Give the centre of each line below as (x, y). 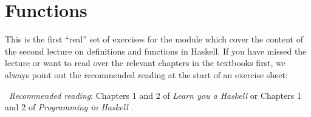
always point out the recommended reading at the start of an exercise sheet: (146, 74)
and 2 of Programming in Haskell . (69, 107)
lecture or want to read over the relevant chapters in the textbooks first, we (145, 63)
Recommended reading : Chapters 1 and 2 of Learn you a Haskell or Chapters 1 (155, 95)
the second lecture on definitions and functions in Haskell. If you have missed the (156, 51)
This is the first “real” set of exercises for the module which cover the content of (154, 39)
